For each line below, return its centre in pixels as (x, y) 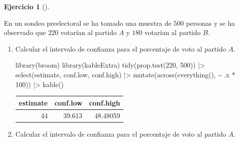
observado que (25, 32)
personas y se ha (211, 23)
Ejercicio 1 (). (27, 6)
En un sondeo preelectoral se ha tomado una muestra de (88, 23)
